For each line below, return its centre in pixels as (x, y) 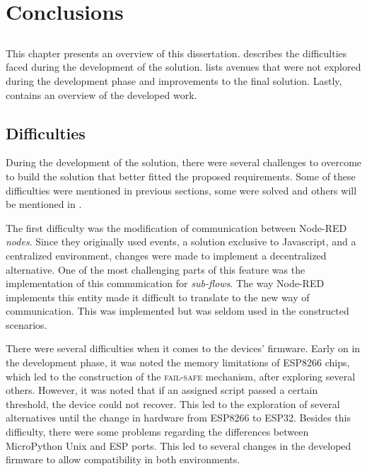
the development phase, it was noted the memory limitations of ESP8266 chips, (178, 362)
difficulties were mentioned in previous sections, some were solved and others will (181, 190)
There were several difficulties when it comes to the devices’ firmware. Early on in (183, 348)
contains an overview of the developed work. (101, 94)
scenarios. (27, 324)
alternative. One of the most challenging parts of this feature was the (156, 269)
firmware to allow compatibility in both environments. (123, 459)
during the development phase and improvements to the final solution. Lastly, (174, 80)
